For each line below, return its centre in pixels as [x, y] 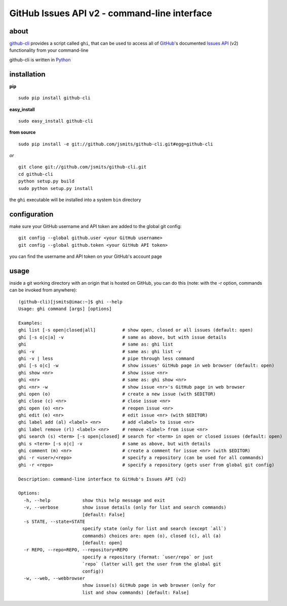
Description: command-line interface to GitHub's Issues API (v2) [102, 479]
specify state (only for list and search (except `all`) [154, 529]
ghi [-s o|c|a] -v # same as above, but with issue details [122, 337]
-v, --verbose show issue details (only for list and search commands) [125, 507]
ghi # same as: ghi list [96, 344]
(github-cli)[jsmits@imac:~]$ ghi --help [70, 302]
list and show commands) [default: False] [136, 592]
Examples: [30, 323]
